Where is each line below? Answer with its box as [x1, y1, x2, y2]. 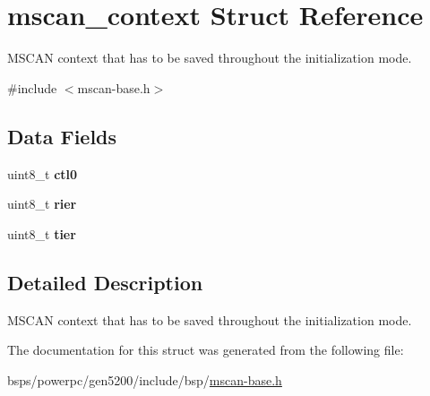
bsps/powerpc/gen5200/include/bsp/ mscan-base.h [7, 370, 282, 389]
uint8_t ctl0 [7, 164, 78, 183]
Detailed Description [7, 268, 203, 296]
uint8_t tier [7, 224, 76, 243]
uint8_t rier [7, 194, 77, 213]
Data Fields [7, 122, 117, 150]
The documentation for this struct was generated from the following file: [7, 340, 404, 359]
